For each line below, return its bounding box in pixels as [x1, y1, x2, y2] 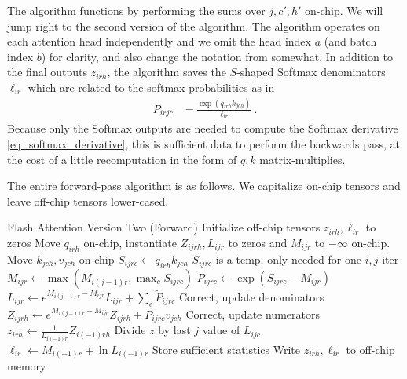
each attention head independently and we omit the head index [7, 33, 311, 49]
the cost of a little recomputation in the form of [7, 151, 237, 167]
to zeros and [228, 234, 288, 250]
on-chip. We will [305, 2, 383, 18]
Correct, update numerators [185, 305, 320, 322]
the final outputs [7, 64, 87, 80]
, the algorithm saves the [107, 64, 226, 80]
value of [202, 322, 240, 338]
